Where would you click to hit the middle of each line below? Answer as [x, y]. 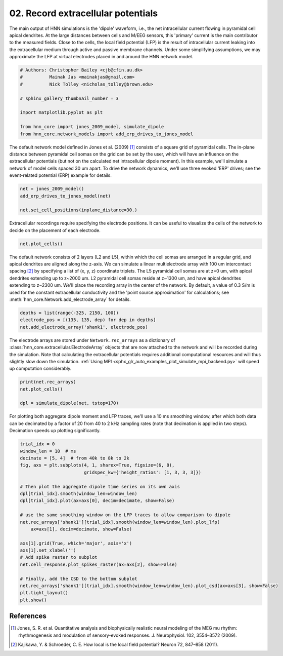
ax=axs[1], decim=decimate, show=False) [81, 529]
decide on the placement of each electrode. [55, 230]
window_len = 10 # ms [48, 451]
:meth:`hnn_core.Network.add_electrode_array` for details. [70, 299]
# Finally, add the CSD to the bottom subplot [79, 578]
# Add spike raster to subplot [59, 557]
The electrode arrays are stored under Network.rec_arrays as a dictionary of [92, 340]
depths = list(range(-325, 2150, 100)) [69, 313]
